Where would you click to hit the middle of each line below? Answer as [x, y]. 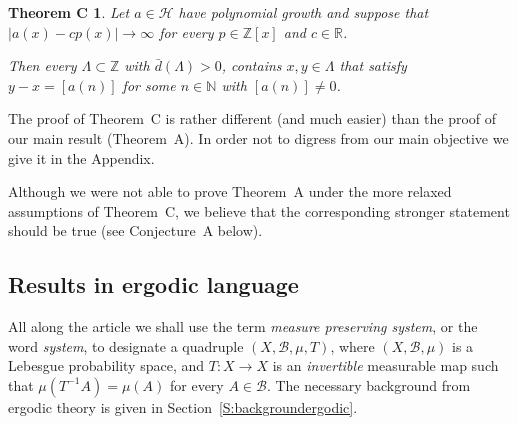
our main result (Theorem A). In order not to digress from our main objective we [258, 137]
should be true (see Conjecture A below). [135, 230]
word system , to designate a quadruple [126, 345]
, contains [251, 65]
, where [352, 345]
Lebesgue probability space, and [106, 365]
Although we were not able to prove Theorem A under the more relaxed [230, 191]
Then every [42, 65]
